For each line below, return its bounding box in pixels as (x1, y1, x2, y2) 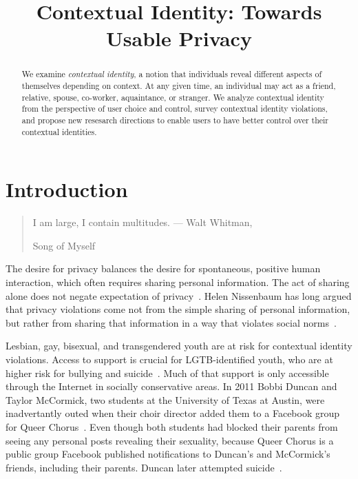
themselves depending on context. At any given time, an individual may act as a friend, (21, 80, 336, 92)
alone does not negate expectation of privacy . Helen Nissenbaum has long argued (6, 288, 352, 303)
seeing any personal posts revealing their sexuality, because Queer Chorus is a (6, 433, 334, 447)
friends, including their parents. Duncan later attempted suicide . (6, 460, 282, 474)
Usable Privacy (106, 24, 252, 52)
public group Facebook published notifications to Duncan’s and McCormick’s (6, 447, 330, 461)
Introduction (6, 175, 128, 203)
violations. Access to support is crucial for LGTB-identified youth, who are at (6, 351, 333, 366)
